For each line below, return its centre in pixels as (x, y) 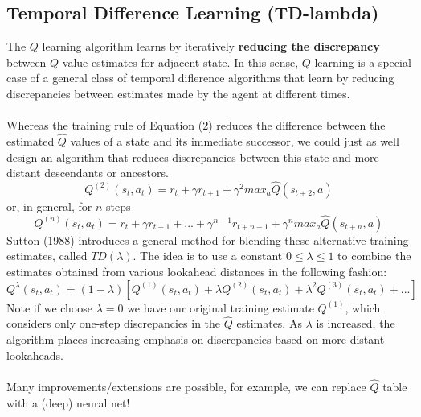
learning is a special (363, 62)
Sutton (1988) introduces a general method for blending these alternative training (208, 239)
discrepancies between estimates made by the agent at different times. (178, 93)
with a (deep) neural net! (68, 402)
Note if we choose (49, 307)
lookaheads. (35, 355)
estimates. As (269, 323)
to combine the (374, 256)
